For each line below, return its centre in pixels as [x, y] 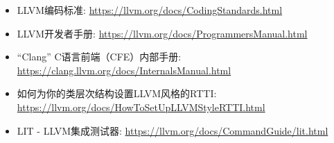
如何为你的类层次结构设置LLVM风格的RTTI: [117, 93]
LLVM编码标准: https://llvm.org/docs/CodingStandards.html [150, 10]
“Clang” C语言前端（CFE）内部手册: [99, 57]
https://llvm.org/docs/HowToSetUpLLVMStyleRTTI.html [141, 107]
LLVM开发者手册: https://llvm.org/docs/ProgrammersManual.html [162, 33]
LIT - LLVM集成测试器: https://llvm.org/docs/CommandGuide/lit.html [173, 130]
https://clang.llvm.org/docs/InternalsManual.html [124, 70]
